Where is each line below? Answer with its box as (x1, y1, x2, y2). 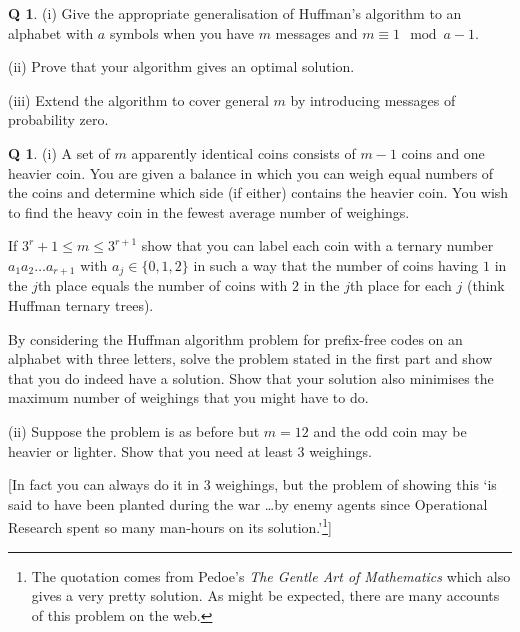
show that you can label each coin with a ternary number (141, 235, 494, 256)
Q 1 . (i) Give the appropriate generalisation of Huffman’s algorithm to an (8, 3, 462, 23)
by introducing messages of (290, 89, 456, 110)
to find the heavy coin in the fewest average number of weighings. (8, 201, 410, 222)
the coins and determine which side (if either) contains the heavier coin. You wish (8, 182, 509, 203)
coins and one (401, 142, 485, 163)
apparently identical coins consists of (131, 142, 356, 163)
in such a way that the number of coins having (193, 254, 479, 275)
